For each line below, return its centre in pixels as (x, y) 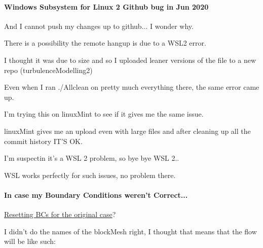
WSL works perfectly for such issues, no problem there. (90, 175)
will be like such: (30, 241)
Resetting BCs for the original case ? (60, 214)
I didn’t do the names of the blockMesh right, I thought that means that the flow (130, 231)
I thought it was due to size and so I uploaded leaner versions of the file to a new (130, 60)
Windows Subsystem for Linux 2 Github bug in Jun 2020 (106, 6)
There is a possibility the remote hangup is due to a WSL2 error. (105, 43)
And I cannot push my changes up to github (73, 26)
